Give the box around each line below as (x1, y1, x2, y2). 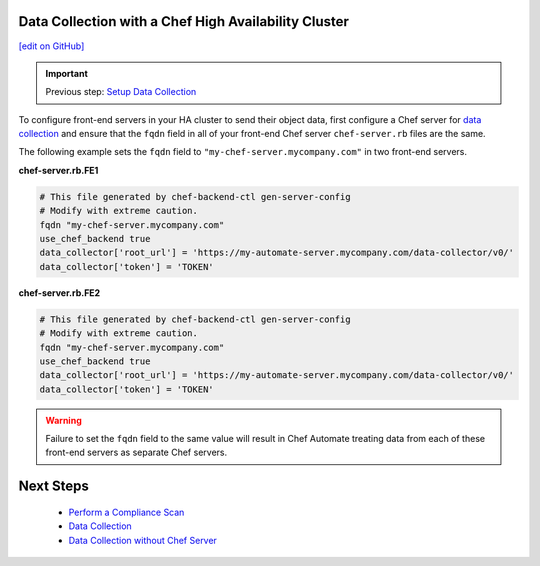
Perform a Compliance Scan (68, 506, 185, 518)
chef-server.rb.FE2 (18, 286, 101, 299)
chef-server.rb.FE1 (18, 164, 99, 176)
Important (45, 67, 89, 79)
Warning (45, 414, 82, 426)
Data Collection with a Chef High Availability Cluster (18, 13, 350, 30)
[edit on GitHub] (18, 40, 85, 52)
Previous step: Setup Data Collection (45, 86, 197, 98)
